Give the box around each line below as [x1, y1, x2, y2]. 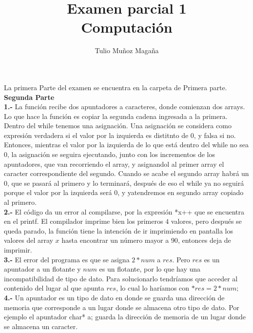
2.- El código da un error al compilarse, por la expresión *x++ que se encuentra [4, 206, 245, 216]
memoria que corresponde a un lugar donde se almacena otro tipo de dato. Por [4, 302, 239, 312]
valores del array [4, 235, 53, 245]
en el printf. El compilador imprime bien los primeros [4, 216, 163, 226]
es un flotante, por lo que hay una [99, 264, 201, 274]
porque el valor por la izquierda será [4, 187, 112, 197]
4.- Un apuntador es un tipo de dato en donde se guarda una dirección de [4, 292, 225, 302]
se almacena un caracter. [4, 321, 78, 331]
